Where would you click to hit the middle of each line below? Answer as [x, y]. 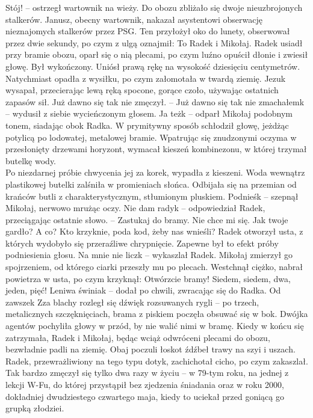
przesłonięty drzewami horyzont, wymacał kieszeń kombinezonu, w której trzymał [156, 149]
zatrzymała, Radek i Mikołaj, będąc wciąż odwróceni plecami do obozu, [138, 337]
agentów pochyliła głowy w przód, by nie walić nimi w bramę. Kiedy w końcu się [155, 326]
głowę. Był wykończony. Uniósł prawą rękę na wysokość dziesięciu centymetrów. [153, 66]
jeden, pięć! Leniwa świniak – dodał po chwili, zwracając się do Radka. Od [143, 290]
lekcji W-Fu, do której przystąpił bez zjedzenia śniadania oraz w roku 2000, [145, 384]
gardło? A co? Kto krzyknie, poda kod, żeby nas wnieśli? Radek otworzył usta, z [154, 231]
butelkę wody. [31, 160]
